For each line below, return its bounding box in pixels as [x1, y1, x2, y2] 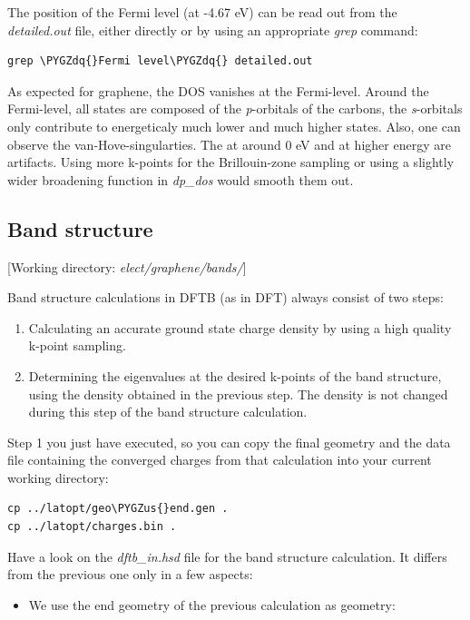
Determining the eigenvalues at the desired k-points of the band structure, [28, 366, 442, 385]
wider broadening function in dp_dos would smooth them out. [7, 170, 354, 189]
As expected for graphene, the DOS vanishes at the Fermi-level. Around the [7, 81, 429, 100]
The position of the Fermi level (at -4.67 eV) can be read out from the [7, 3, 397, 21]
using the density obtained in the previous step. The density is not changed [28, 384, 448, 403]
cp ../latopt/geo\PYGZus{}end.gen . [7, 502, 229, 516]
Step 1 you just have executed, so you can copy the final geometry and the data [7, 432, 451, 451]
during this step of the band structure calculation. [28, 402, 308, 421]
